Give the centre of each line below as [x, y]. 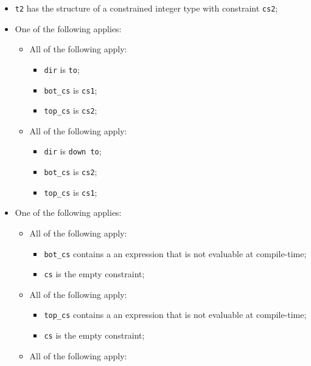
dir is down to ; [73, 151]
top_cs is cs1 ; [71, 192]
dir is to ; [62, 69]
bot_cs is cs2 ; [71, 172]
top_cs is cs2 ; [71, 110]
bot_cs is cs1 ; [71, 90]
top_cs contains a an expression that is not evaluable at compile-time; [175, 315]
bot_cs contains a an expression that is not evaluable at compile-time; [175, 253]
